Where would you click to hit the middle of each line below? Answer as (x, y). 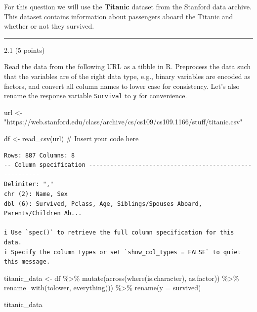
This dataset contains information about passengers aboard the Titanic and (119, 16)
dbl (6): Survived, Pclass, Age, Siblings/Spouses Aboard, (103, 204)
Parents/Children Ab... (43, 214)
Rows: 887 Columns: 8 (40, 155)
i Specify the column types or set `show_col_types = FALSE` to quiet (123, 252)
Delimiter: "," (29, 184)
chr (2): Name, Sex (36, 194)
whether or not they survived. (49, 26)
